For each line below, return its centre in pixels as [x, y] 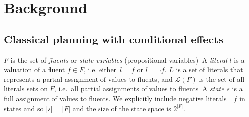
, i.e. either [100, 69]
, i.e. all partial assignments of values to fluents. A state [139, 89]
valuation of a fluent [35, 69]
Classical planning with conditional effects [114, 39]
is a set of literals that [209, 69]
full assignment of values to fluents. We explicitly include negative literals [115, 98]
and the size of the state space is [122, 108]
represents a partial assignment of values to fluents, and [88, 79]
